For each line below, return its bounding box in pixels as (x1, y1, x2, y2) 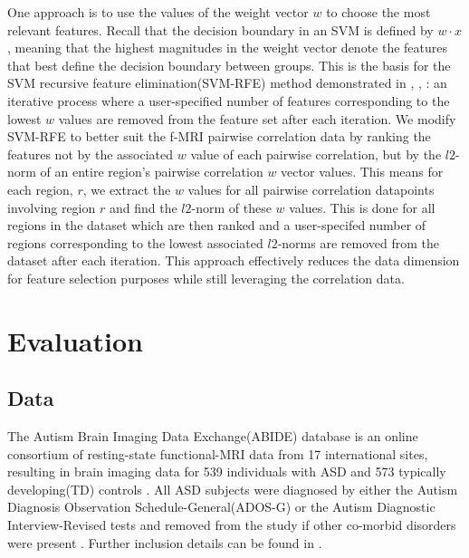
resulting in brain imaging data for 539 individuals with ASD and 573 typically (7, 462, 446, 481)
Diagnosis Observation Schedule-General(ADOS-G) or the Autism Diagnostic (7, 497, 435, 516)
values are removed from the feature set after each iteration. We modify (58, 109, 456, 128)
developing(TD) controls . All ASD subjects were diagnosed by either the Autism (7, 479, 458, 498)
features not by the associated (7, 144, 174, 163)
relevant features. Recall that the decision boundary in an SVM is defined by (7, 20, 434, 39)
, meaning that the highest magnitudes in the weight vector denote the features (7, 38, 448, 57)
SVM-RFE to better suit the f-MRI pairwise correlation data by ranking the (7, 127, 431, 146)
